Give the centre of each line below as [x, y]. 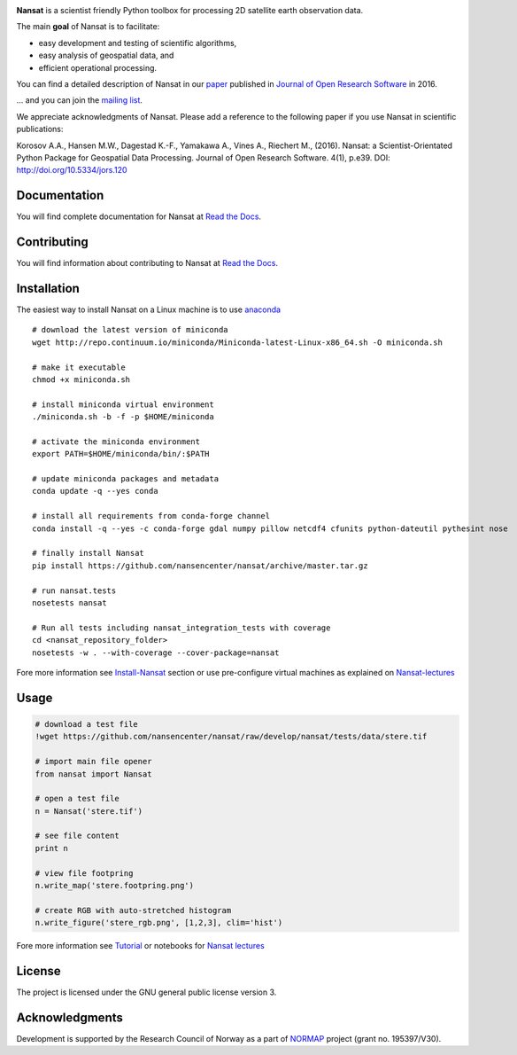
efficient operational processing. [98, 67]
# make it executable [79, 367]
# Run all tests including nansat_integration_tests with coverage [181, 628]
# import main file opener [93, 762]
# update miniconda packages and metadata [126, 479]
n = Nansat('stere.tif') [89, 811]
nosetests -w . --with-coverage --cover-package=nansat [156, 653]
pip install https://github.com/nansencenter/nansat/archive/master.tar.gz [200, 566]
